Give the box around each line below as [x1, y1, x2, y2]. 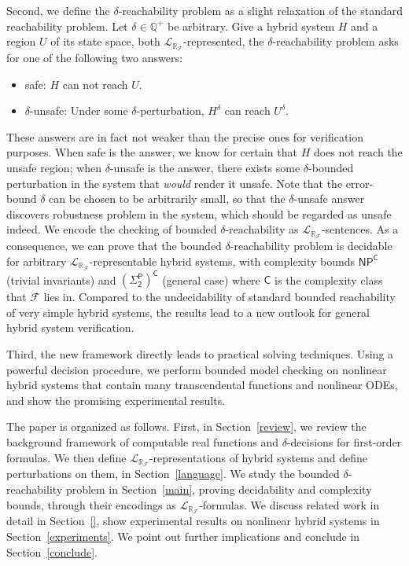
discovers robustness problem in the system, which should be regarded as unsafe [6, 205, 392, 222]
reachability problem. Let [6, 17, 128, 34]
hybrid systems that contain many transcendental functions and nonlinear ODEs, [6, 377, 398, 393]
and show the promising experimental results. [6, 391, 226, 408]
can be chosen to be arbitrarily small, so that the [49, 190, 286, 207]
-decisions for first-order [286, 433, 402, 450]
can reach [224, 102, 271, 119]
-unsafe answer [293, 190, 365, 207]
